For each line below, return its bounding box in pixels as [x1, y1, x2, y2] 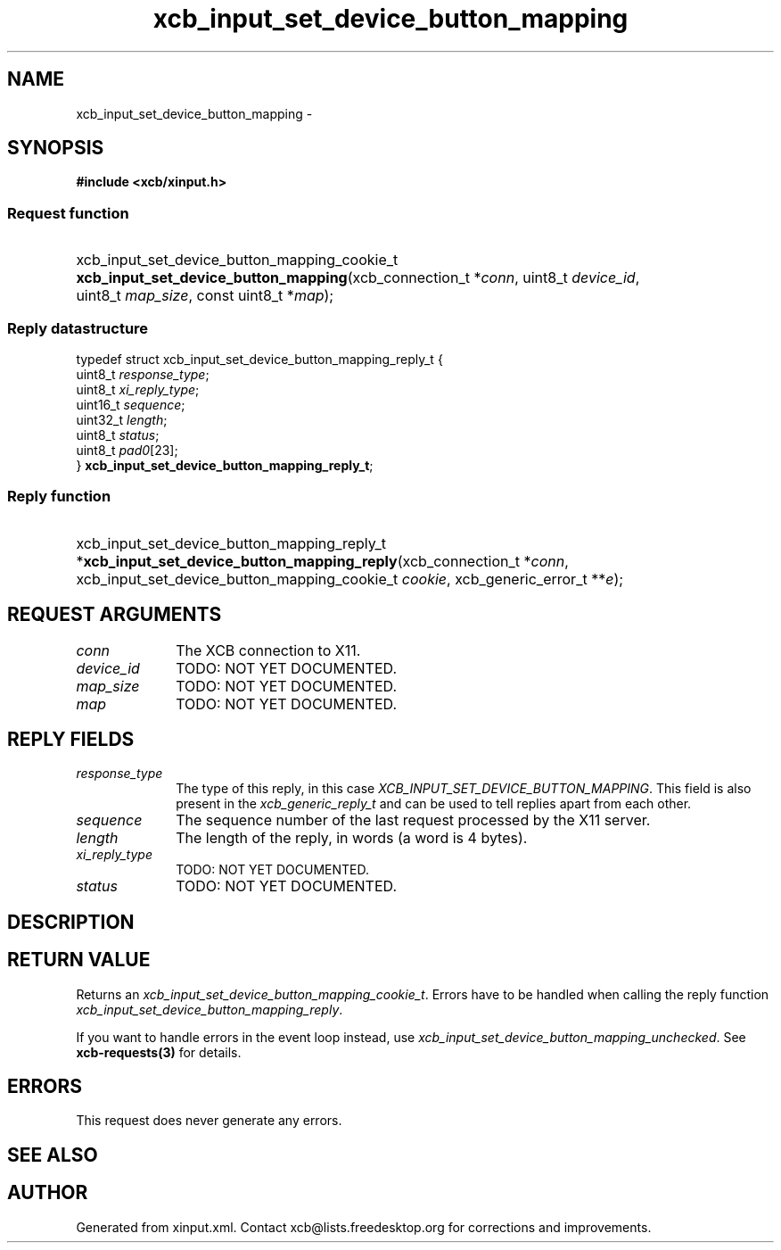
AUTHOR [7, 1181, 88, 1204]
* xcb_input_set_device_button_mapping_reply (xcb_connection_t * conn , [76, 551, 569, 570]
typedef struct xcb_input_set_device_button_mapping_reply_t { [76, 351, 443, 367]
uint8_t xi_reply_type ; [76, 381, 200, 397]
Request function [7, 203, 129, 222]
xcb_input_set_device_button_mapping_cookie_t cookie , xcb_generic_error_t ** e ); [76, 569, 624, 588]
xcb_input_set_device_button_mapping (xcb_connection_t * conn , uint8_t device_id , [76, 269, 640, 287]
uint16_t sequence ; [76, 396, 185, 412]
